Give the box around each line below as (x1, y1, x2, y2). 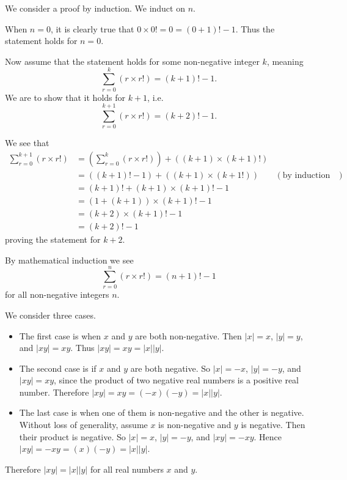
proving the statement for (5, 233, 101, 245)
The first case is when (19, 329, 101, 342)
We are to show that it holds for (5, 90, 126, 103)
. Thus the (235, 22, 275, 35)
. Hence (254, 430, 282, 443)
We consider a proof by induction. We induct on (5, 2, 185, 14)
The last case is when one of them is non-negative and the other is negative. (19, 406, 304, 419)
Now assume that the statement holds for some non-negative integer (5, 54, 260, 67)
